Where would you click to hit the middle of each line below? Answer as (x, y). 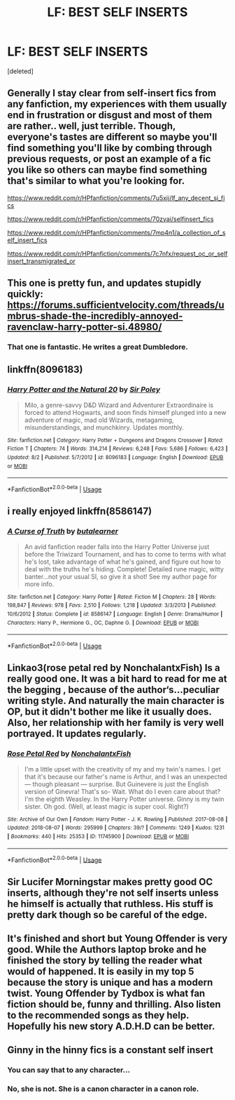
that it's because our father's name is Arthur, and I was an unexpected (126, 776)
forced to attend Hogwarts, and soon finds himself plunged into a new (125, 412)
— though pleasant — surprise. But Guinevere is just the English (116, 784)
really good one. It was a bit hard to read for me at (117, 679)
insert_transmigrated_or (41, 261)
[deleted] (20, 71)
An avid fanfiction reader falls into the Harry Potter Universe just (117, 546)
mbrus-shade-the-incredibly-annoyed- (95, 316)
